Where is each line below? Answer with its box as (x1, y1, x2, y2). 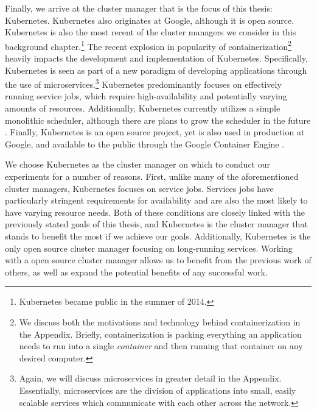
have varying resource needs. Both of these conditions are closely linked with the (5, 205, 305, 218)
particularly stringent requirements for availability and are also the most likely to (5, 194, 308, 207)
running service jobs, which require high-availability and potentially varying (5, 90, 287, 102)
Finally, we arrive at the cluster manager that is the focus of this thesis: (5, 2, 273, 14)
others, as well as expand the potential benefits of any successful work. (5, 265, 268, 278)
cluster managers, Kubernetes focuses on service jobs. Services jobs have (5, 182, 274, 194)
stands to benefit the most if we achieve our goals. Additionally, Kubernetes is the (5, 230, 311, 242)
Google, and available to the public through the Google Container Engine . (5, 137, 285, 150)
